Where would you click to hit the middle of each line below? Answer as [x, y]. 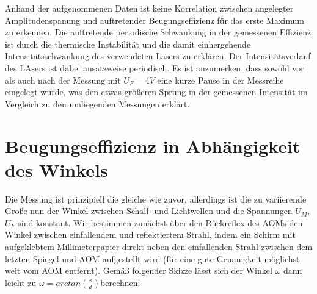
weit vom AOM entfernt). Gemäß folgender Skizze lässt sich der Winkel [139, 271]
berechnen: [120, 282]
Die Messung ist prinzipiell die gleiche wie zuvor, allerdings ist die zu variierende [156, 199]
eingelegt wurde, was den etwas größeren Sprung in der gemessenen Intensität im [156, 92]
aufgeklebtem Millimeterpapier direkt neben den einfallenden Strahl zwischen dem [159, 247]
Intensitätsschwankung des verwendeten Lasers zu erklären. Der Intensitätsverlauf [158, 56]
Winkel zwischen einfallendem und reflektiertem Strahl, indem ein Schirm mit [150, 235]
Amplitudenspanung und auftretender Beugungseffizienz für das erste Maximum [155, 20]
